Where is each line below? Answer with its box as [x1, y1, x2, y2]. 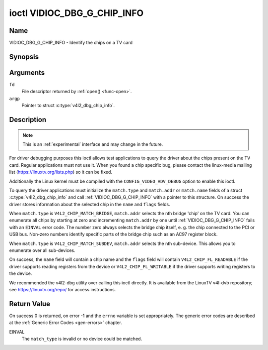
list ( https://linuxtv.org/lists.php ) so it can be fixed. [9, 169, 113, 175]
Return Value [9, 299, 51, 308]
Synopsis [9, 52, 39, 61]
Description [9, 115, 47, 124]
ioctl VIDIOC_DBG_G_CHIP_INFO [9, 7, 144, 18]
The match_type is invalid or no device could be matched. [21, 336, 142, 342]
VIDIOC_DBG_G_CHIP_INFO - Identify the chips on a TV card [9, 40, 133, 46]
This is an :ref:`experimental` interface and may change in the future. [22, 141, 163, 147]
